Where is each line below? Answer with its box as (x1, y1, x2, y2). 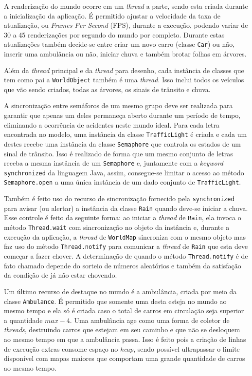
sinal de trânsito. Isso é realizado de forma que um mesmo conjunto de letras (4, 148, 233, 158)
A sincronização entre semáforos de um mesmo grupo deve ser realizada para (4, 100, 233, 111)
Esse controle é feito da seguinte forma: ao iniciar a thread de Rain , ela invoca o (4, 212, 241, 223)
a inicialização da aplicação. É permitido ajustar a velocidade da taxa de (4, 10, 220, 20)
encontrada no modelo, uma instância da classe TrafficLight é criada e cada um (4, 129, 247, 139)
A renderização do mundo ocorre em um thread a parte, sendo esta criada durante (4, 1, 248, 11)
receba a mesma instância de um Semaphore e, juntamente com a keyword (4, 158, 223, 168)
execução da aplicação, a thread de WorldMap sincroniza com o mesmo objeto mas (4, 231, 246, 242)
